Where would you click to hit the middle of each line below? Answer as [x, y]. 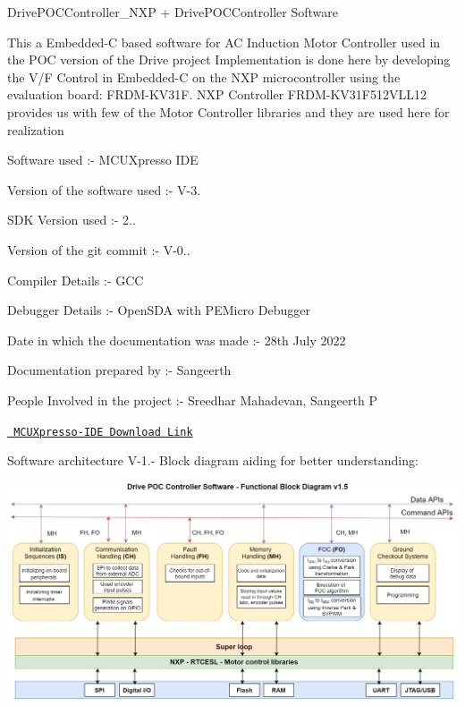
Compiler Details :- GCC [76, 280]
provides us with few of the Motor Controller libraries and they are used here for [228, 111]
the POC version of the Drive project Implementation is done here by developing [229, 60]
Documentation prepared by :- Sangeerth [119, 370]
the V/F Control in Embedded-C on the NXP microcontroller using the [204, 77]
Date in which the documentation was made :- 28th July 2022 [177, 340]
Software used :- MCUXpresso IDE [103, 160]
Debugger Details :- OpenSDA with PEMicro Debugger [159, 310]
